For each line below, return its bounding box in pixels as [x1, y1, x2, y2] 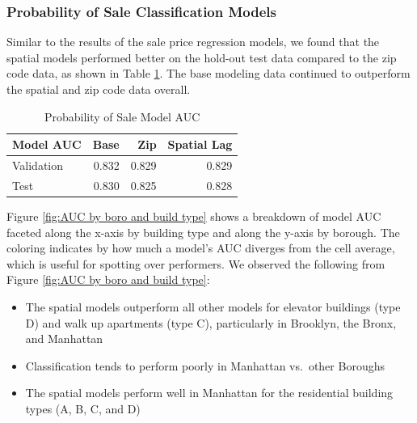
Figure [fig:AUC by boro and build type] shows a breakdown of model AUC [6, 207, 381, 224]
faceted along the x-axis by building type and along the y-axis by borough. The [6, 223, 400, 240]
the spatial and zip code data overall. [6, 81, 191, 97]
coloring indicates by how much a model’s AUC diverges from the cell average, [6, 239, 395, 256]
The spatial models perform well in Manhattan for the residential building [25, 384, 394, 401]
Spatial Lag [167, 136, 233, 153]
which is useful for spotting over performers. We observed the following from [6, 255, 385, 272]
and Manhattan [25, 330, 103, 347]
